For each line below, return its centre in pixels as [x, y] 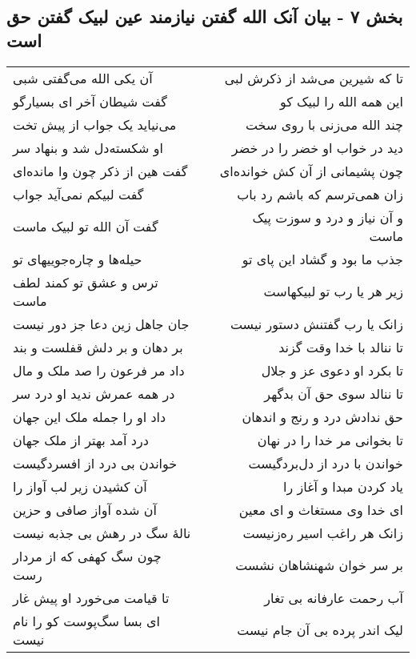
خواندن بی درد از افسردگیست [95, 463]
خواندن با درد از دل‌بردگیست [326, 463]
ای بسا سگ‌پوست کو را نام [87, 621]
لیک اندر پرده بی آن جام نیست [320, 630]
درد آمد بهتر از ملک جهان [81, 440]
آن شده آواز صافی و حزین [85, 509]
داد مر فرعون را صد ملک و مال [99, 370]
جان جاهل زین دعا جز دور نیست [101, 323]
